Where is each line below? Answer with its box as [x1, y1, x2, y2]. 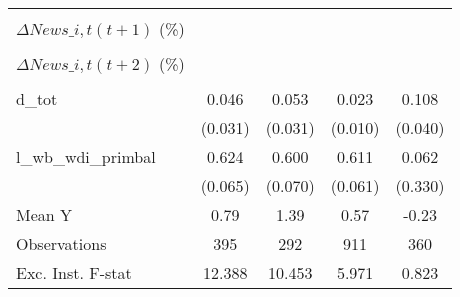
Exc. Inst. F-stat [16, 261, 132, 284]
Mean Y [16, 203, 73, 226]
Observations [16, 232, 107, 255]
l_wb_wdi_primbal [16, 145, 156, 168]
